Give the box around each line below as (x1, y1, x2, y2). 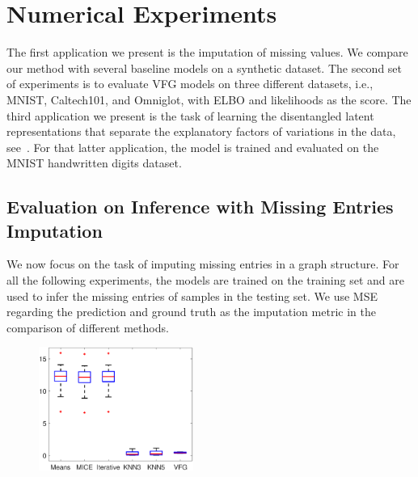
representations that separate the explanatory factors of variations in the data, (6, 123, 396, 140)
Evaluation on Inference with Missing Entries (6, 194, 394, 219)
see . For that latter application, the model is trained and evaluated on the (6, 138, 379, 155)
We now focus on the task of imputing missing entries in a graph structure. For (6, 255, 399, 272)
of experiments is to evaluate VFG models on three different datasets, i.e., (6, 75, 374, 92)
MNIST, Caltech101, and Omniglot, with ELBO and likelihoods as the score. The (6, 91, 412, 108)
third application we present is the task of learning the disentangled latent (6, 107, 374, 124)
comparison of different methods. (6, 319, 169, 336)
